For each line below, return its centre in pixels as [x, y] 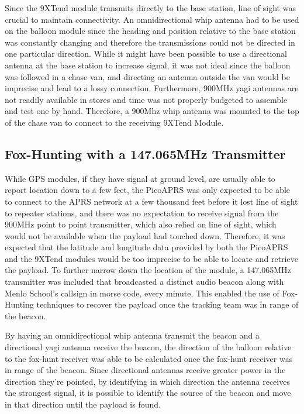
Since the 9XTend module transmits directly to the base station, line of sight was [150, 8]
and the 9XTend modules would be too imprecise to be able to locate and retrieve [151, 258]
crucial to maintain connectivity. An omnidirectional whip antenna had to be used [152, 19]
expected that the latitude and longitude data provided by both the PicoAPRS [146, 247]
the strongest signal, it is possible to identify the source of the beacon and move [148, 393]
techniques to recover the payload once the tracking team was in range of [167, 304]
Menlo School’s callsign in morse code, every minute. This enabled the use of [142, 293]
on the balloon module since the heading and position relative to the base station [150, 31]
